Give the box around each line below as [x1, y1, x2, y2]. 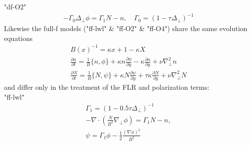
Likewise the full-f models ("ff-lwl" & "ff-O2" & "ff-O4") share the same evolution [4, 23, 248, 34]
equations [4, 33, 33, 43]
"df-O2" [4, 1, 27, 11]
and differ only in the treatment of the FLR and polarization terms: [4, 82, 209, 92]
